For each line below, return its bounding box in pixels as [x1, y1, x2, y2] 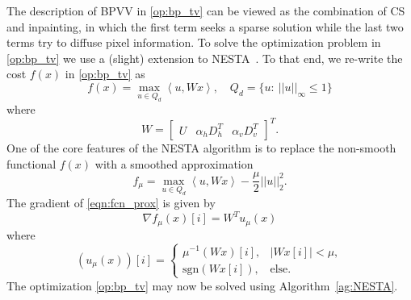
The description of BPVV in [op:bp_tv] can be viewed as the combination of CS [6, 2, 405, 19]
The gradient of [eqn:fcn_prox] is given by [6, 194, 216, 211]
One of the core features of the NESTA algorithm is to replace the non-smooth [6, 140, 396, 156]
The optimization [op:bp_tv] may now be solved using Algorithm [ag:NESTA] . [6, 277, 398, 294]
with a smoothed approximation [94, 155, 254, 172]
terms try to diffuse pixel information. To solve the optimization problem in [6, 34, 381, 51]
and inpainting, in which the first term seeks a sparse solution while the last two [6, 18, 404, 35]
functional [6, 155, 57, 172]
